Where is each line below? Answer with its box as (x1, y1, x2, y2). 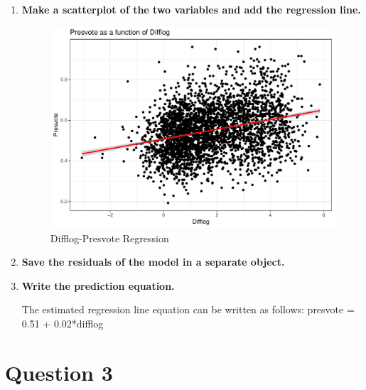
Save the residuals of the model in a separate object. (21, 254, 285, 269)
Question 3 (5, 357, 113, 386)
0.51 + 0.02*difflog (21, 315, 104, 330)
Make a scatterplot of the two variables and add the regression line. (21, 2, 361, 16)
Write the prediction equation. (21, 278, 175, 293)
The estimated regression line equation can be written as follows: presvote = (21, 302, 355, 317)
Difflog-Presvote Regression (50, 230, 169, 245)
